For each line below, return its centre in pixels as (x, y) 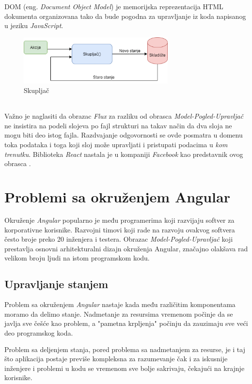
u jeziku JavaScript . (34, 25)
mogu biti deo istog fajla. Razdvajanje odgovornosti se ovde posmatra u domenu (124, 135)
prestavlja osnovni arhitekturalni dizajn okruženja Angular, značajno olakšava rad (126, 248)
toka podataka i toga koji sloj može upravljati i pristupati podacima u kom (116, 145)
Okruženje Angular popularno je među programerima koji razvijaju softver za (119, 220)
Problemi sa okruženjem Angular (117, 197)
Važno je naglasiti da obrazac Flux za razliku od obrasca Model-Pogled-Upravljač (124, 116)
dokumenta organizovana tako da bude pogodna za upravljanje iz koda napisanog (125, 16)
